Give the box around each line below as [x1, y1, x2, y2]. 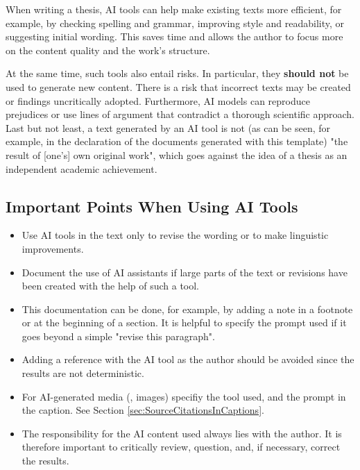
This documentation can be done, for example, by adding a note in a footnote [22, 301, 353, 316]
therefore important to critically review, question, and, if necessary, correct [22, 439, 341, 454]
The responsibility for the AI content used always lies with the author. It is [22, 426, 342, 440]
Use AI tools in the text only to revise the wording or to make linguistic [22, 228, 329, 242]
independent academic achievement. [6, 161, 157, 176]
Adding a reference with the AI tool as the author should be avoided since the [22, 352, 354, 367]
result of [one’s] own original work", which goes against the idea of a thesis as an [6, 147, 348, 162]
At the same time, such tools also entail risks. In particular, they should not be [6, 66, 349, 81]
